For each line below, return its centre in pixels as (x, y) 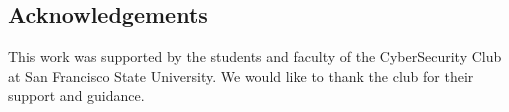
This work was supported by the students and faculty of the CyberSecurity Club (255, 56)
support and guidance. (76, 95)
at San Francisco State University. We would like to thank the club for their (241, 75)
